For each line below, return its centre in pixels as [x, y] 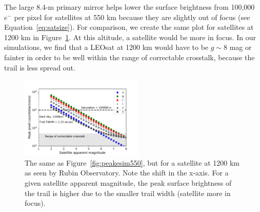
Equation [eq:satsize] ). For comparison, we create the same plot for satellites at [129, 27]
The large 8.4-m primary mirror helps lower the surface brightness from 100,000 [129, 7]
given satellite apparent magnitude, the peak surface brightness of [128, 182]
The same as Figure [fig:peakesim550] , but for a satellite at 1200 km [132, 162]
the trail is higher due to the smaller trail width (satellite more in [128, 193]
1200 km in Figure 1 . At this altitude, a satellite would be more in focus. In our [130, 37]
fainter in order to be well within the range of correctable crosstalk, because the [129, 57]
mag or [241, 47]
